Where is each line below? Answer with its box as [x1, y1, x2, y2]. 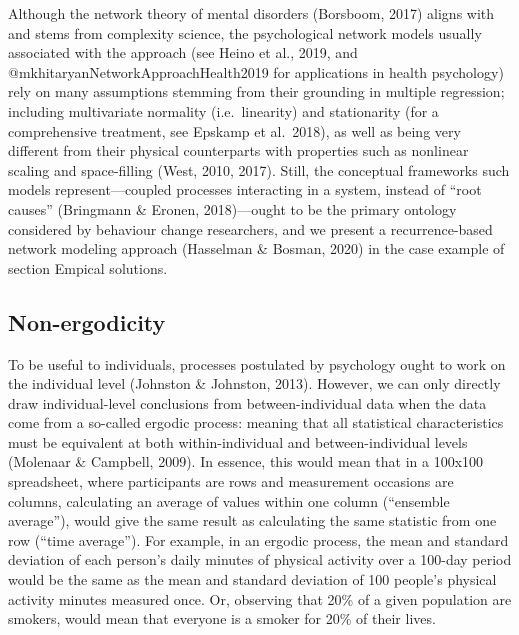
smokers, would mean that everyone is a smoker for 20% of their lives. [8, 608, 436, 629]
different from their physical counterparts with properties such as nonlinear [8, 140, 469, 161]
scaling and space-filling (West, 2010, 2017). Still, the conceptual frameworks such [8, 159, 510, 180]
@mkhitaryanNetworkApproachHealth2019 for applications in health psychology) [8, 61, 504, 82]
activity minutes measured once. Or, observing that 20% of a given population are [8, 588, 512, 609]
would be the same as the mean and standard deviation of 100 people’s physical [8, 569, 497, 590]
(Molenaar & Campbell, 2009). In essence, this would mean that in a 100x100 [8, 451, 484, 472]
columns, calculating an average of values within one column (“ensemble [8, 490, 450, 511]
